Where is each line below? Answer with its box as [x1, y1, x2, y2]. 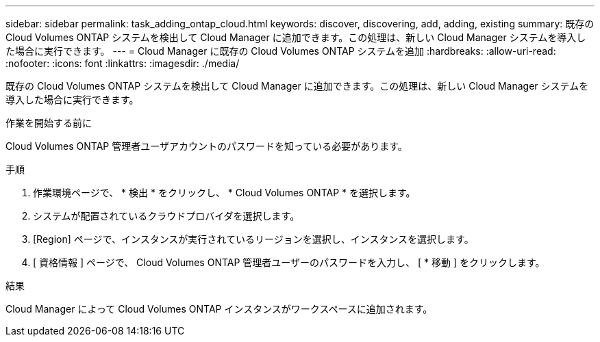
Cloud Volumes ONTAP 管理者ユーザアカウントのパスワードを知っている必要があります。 [5, 140, 408, 152]
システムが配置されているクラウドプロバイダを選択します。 [33, 210, 300, 222]
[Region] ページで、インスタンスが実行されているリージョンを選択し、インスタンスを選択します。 [33, 233, 474, 245]
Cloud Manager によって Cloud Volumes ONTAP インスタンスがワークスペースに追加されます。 [5, 303, 433, 315]
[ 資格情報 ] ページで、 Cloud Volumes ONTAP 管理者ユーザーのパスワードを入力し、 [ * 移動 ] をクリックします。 [33, 256, 545, 268]
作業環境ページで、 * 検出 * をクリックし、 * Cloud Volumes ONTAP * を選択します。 [33, 187, 416, 198]
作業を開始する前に [5, 117, 92, 129]
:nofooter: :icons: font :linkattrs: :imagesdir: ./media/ [5, 57, 240, 69]
